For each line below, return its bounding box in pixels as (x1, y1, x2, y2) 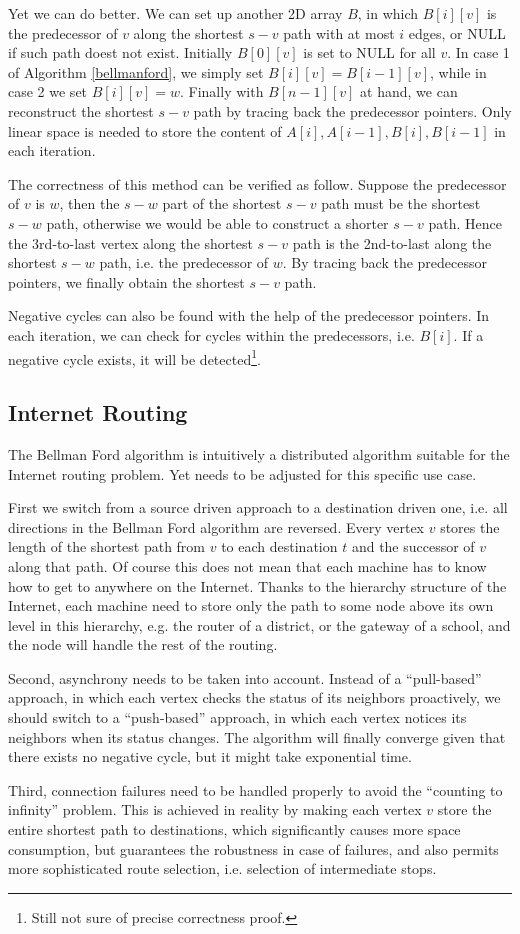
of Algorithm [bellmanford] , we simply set (8, 61, 264, 82)
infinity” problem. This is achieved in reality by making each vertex (8, 799, 422, 820)
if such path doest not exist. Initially (8, 42, 233, 63)
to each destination (221, 536, 338, 557)
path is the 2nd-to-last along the (292, 232, 492, 253)
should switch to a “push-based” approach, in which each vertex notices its (8, 707, 467, 728)
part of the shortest (162, 193, 282, 214)
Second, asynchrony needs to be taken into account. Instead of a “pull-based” (8, 667, 482, 688)
